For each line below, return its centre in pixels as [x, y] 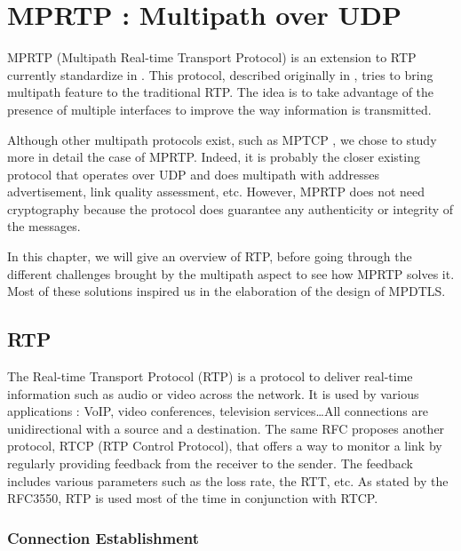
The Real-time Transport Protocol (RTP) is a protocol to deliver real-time [210, 376]
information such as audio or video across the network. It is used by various [213, 393]
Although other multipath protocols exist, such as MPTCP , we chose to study [222, 139]
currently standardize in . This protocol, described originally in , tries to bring [220, 74]
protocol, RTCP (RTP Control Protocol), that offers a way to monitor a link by [225, 446]
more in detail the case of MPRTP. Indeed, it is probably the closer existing [214, 157]
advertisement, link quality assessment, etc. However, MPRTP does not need [216, 192]
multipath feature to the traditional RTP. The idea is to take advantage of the [221, 92]
